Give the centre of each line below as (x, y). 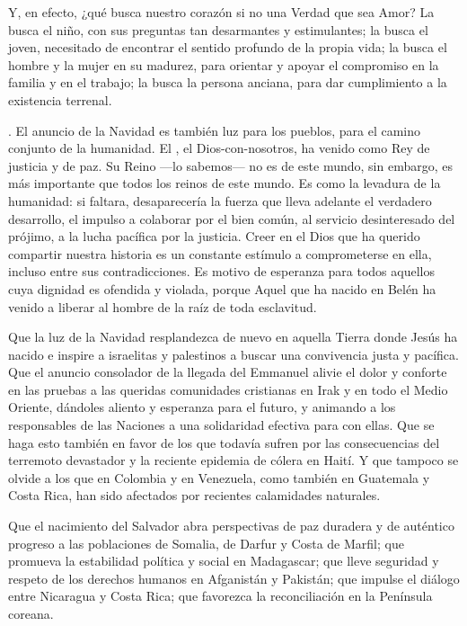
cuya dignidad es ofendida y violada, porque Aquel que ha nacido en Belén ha (222, 288)
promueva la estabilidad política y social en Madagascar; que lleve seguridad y (224, 561)
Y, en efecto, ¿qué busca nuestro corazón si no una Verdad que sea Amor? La (221, 12)
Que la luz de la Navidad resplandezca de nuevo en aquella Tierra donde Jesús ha (233, 337)
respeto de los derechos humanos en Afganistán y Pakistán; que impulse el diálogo (234, 578)
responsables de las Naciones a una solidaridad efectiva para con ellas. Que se (221, 425)
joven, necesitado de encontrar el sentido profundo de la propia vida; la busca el (228, 47)
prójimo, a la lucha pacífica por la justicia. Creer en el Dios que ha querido (214, 236)
